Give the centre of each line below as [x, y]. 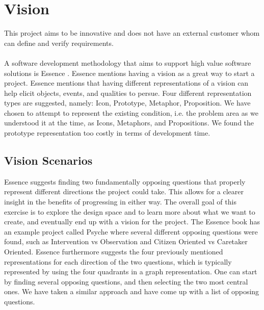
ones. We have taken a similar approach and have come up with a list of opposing [132, 291]
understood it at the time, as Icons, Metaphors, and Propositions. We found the [129, 123]
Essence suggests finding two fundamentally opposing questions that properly [125, 181]
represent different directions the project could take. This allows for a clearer [124, 191]
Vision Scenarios [48, 160]
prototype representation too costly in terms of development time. [107, 133]
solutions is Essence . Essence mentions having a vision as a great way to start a [129, 73]
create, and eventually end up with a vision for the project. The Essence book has [132, 222]
